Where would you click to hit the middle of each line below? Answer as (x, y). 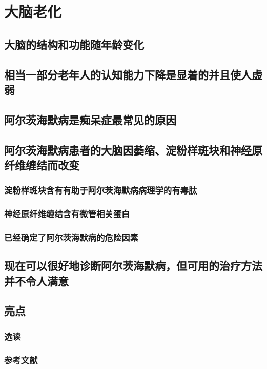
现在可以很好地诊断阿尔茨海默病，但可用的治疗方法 (133, 266)
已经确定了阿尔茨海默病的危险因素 (71, 237)
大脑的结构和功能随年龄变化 (74, 44)
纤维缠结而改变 (42, 164)
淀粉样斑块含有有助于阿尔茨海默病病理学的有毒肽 (101, 190)
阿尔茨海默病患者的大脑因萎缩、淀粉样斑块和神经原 (133, 150)
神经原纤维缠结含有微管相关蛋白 (67, 214)
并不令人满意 (36, 280)
